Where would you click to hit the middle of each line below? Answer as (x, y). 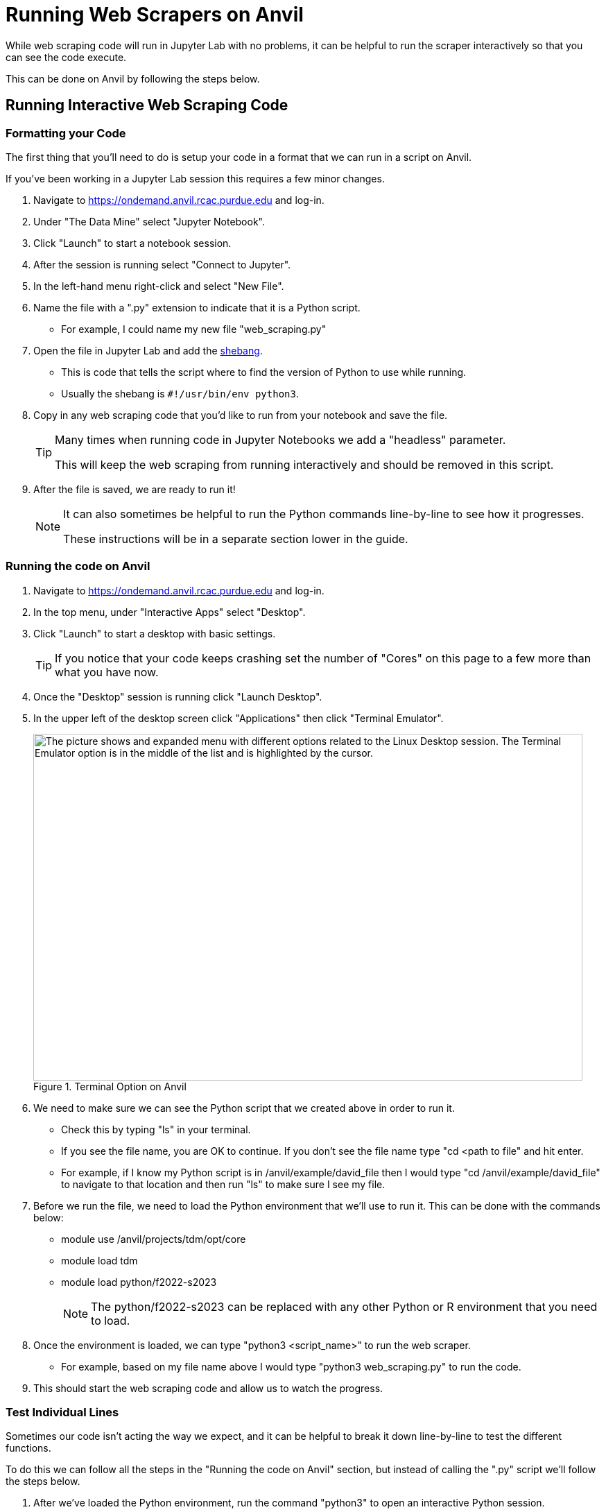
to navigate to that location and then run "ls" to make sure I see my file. (223, 1184)
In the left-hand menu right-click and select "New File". (159, 286)
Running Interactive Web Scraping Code (147, 105)
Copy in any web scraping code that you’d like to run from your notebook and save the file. (241, 415)
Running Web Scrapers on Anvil (155, 15)
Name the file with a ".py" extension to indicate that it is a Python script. (197, 307)
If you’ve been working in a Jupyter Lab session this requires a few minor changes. (195, 178)
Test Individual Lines (62, 1412)
